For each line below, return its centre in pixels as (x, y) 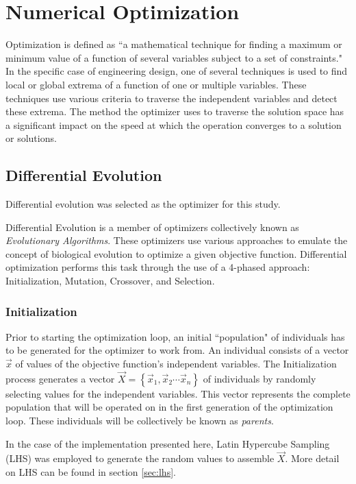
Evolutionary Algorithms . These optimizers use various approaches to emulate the (177, 240)
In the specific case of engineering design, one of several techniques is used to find (177, 71)
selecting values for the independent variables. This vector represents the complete (178, 393)
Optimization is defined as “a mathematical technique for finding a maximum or (174, 44)
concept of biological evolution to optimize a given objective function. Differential (176, 253)
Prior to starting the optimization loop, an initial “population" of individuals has (175, 336)
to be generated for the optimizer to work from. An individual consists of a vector (177, 350)
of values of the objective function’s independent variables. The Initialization (176, 364)
